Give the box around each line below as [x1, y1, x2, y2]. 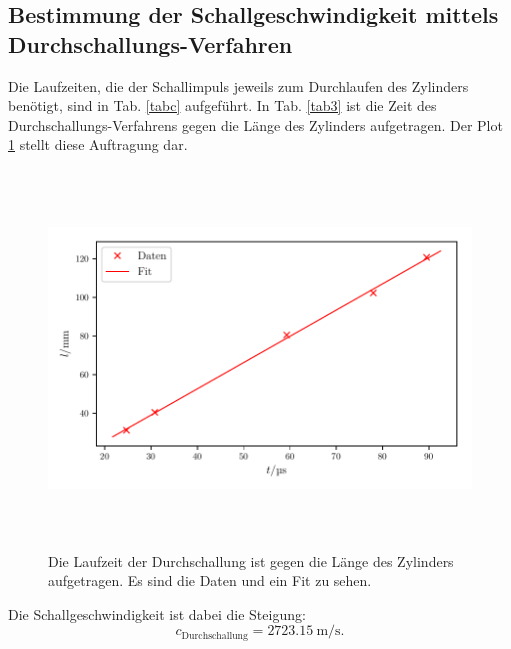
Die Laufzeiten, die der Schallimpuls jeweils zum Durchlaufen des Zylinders [8, 75, 469, 96]
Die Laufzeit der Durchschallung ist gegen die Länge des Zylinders [48, 550, 454, 571]
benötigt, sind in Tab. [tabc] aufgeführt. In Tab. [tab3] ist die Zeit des [8, 95, 437, 116]
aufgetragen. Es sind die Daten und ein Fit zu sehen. [48, 570, 372, 591]
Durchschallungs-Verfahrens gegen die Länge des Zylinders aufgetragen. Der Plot [8, 114, 503, 135]
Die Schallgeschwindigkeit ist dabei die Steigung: [8, 603, 306, 624]
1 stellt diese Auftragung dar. [8, 134, 188, 155]
